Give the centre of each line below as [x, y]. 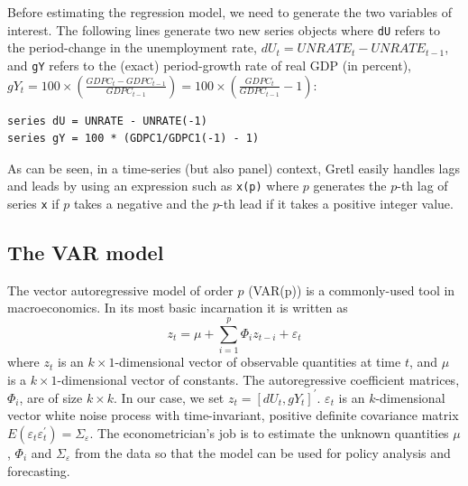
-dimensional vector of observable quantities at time [258, 362]
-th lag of [422, 186]
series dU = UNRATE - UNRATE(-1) [107, 121]
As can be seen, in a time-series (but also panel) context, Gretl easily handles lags [234, 168]
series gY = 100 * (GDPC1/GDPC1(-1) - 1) [133, 139]
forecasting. [39, 470]
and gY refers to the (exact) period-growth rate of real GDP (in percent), [210, 65]
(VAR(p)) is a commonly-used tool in [352, 290]
